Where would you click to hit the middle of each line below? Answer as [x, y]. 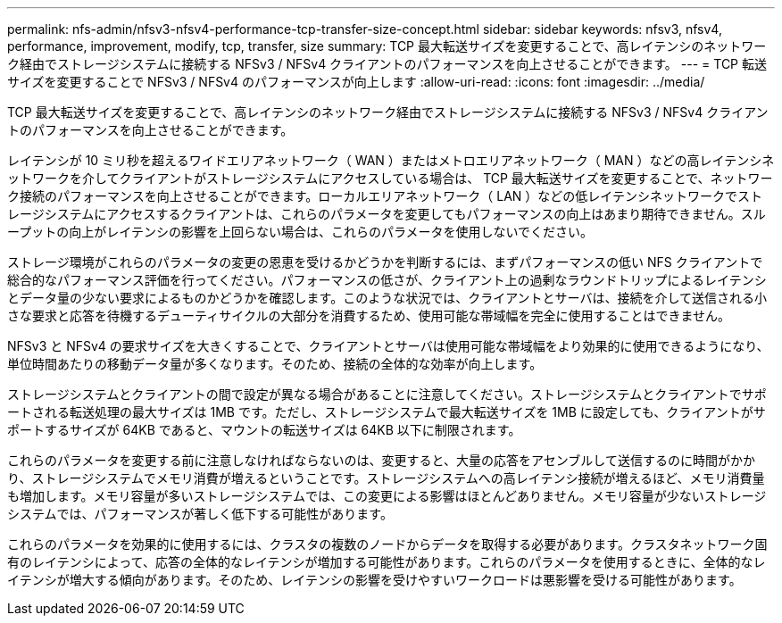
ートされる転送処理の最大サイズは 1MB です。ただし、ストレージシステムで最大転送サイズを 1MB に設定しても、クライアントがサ [387, 412]
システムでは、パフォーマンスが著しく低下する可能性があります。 [200, 514]
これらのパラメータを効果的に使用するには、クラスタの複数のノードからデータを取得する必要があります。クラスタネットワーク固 [387, 544]
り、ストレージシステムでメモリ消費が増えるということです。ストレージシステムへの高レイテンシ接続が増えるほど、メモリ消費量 [386, 478]
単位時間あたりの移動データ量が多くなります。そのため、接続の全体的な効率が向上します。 [275, 364]
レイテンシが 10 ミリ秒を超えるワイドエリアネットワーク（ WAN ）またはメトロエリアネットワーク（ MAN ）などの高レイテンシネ [391, 160]
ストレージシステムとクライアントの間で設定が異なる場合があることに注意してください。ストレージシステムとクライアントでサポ [387, 394]
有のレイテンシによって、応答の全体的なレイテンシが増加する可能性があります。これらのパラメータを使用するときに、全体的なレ [387, 562]
